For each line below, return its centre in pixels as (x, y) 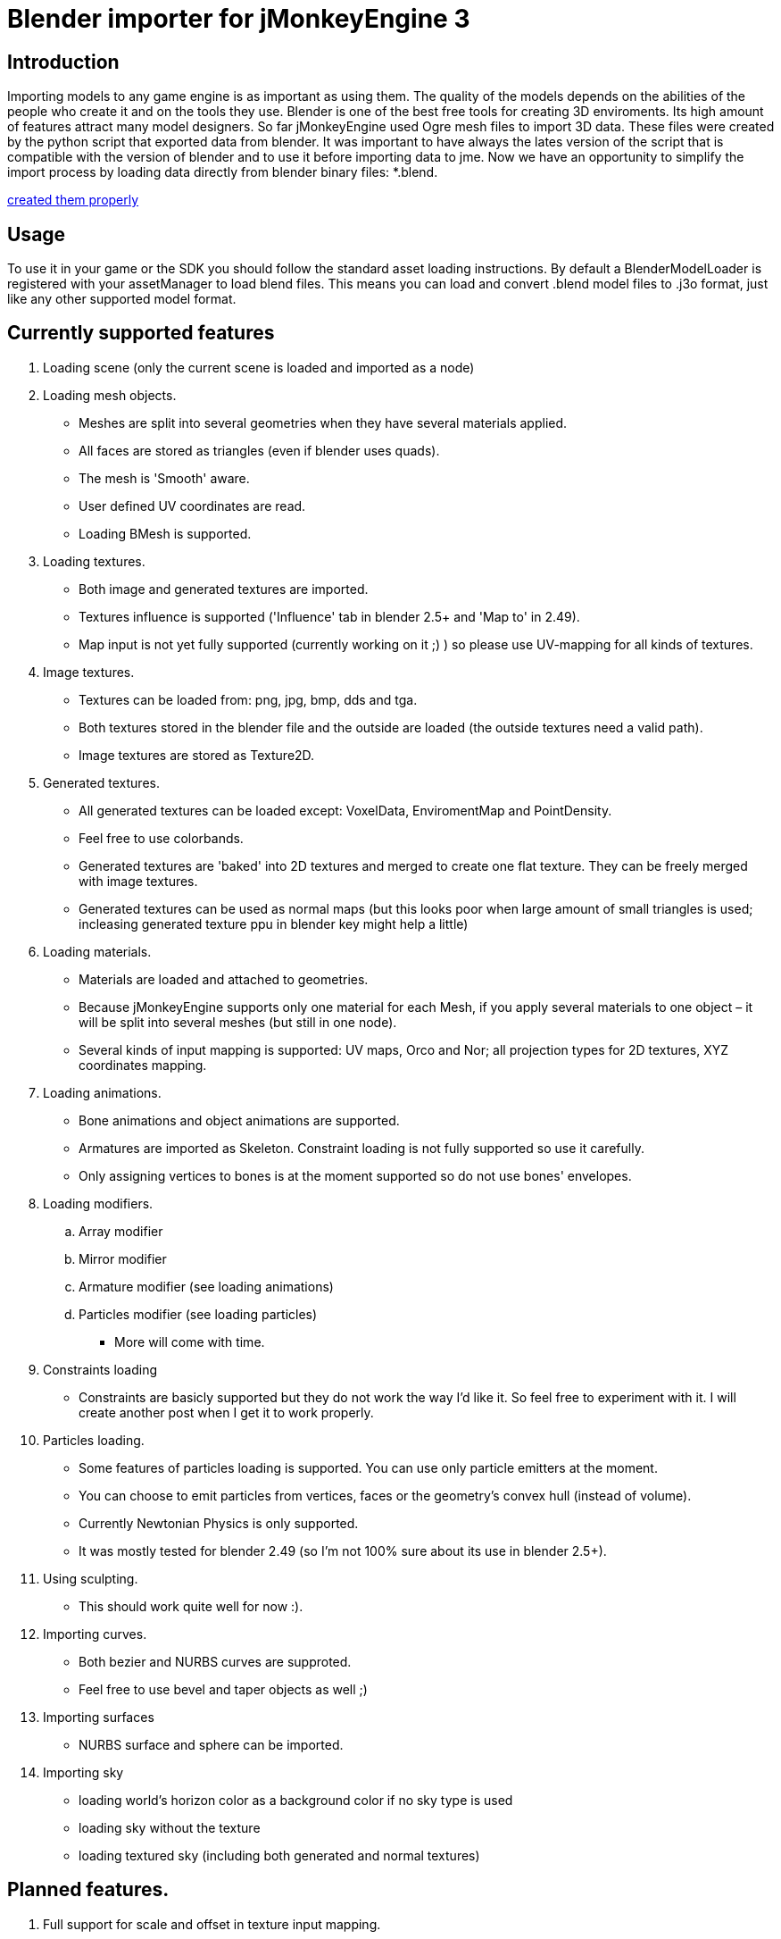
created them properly (73, 200)
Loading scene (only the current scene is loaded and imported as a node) (259, 367)
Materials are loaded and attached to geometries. (224, 979)
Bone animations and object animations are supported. (239, 1120)
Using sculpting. (91, 1578)
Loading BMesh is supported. (165, 533)
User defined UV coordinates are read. (192, 506)
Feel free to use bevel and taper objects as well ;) (223, 1689)
